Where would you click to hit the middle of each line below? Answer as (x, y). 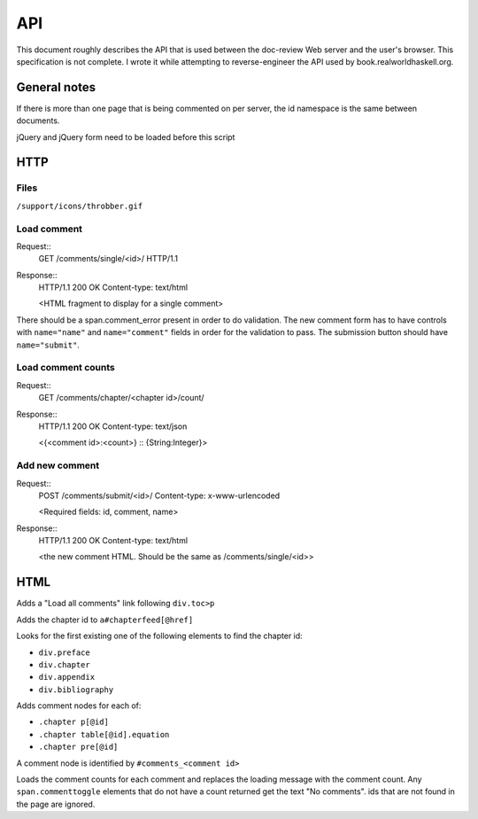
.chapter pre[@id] (78, 747)
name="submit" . (48, 345)
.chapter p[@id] (74, 722)
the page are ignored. (56, 804)
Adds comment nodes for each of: (79, 706)
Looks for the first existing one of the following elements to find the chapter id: (159, 636)
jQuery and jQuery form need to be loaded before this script (126, 136)
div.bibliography (76, 690)
